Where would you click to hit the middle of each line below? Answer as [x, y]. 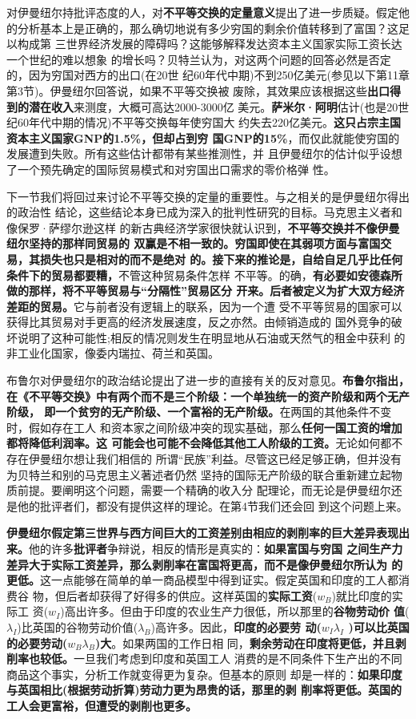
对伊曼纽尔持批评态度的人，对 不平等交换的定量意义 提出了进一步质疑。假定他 [208, 12]
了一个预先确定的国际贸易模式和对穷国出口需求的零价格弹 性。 [171, 169]
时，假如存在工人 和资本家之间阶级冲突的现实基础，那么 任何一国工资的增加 [204, 427]
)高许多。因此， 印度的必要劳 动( [236, 626]
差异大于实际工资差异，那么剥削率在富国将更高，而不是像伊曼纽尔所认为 [197, 564]
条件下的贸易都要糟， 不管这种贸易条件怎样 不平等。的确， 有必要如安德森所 [204, 275]
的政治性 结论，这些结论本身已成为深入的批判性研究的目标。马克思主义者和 [204, 212]
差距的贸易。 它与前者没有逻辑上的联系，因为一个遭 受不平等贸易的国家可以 [204, 306]
